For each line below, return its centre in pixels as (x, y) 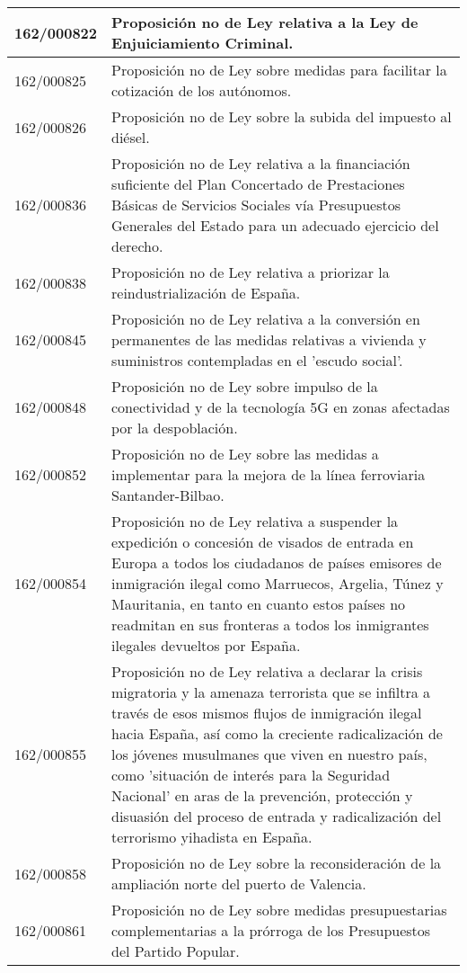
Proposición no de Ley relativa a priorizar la (251, 272)
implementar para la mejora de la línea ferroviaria (269, 474)
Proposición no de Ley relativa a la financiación (261, 163)
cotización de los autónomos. (202, 90)
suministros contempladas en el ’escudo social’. (257, 360)
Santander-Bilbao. (168, 495)
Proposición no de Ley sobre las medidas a (245, 454)
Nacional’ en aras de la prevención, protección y (262, 795)
